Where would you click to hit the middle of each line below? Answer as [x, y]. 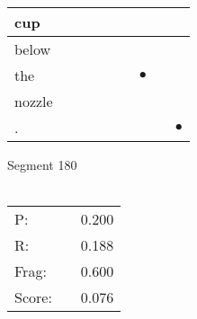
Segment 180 [42, 164]
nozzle [34, 101]
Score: [33, 297]
